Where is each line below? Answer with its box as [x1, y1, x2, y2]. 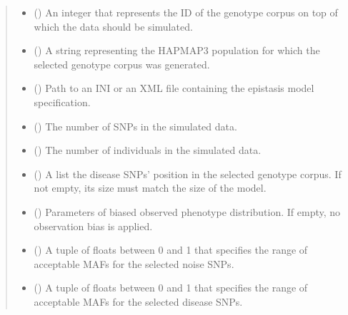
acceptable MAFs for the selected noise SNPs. [34, 256, 234, 271]
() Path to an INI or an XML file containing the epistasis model [34, 81, 314, 95]
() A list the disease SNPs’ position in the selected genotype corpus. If [34, 166, 342, 181]
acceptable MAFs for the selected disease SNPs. [34, 294, 243, 309]
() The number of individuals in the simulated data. [34, 143, 262, 157]
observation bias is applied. [34, 218, 153, 233]
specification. [34, 94, 91, 109]
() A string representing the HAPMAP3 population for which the [34, 43, 320, 58]
